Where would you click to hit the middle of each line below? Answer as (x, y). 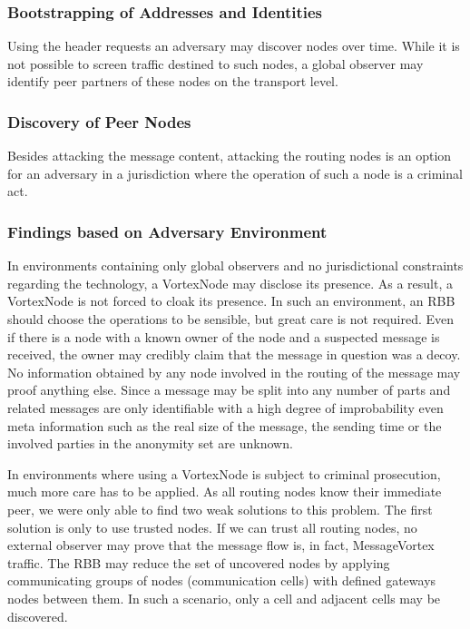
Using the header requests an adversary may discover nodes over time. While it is (234, 46)
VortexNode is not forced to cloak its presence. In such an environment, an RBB (231, 301)
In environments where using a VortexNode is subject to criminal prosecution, (224, 473)
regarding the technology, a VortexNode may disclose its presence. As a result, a (230, 283)
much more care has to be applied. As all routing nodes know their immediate (225, 491)
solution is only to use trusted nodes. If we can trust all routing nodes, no (212, 527)
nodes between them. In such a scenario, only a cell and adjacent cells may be (224, 598)
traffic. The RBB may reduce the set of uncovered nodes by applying (199, 562)
